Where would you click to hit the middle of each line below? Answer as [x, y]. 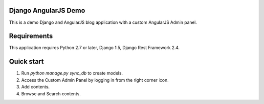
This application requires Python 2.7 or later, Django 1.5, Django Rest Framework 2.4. [94, 48]
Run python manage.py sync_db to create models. [72, 73]
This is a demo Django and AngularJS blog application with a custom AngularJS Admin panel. [103, 22]
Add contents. [35, 87]
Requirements [31, 36]
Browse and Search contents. [51, 94]
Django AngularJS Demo [47, 10]
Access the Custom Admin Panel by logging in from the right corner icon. [95, 80]
